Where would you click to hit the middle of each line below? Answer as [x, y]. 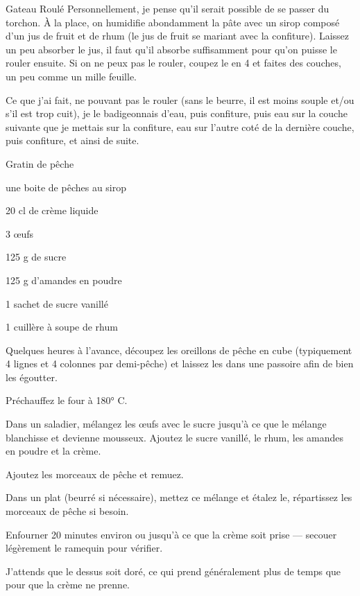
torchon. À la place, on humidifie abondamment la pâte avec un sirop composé [173, 22]
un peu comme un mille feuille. [71, 76]
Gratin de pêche [40, 163]
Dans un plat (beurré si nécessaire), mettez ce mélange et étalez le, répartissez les [179, 497]
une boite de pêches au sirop [66, 187]
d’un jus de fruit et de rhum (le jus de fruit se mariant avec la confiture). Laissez [178, 36]
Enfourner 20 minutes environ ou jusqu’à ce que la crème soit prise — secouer [171, 534]
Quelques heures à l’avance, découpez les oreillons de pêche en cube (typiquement [179, 350]
